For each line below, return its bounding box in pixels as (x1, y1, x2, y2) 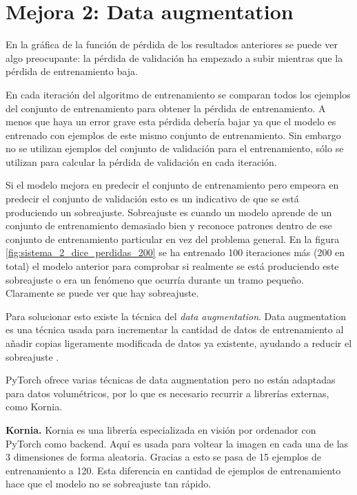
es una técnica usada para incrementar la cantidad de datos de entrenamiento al (6, 322, 344, 337)
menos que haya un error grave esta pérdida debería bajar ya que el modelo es (6, 114, 336, 129)
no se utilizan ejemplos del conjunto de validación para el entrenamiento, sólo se (6, 141, 344, 156)
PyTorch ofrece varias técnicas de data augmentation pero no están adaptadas (6, 372, 336, 387)
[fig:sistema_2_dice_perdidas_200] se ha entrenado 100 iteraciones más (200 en (6, 245, 345, 260)
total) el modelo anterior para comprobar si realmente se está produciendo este (6, 259, 339, 273)
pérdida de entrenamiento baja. (6, 64, 138, 78)
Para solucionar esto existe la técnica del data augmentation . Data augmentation (6, 308, 346, 323)
